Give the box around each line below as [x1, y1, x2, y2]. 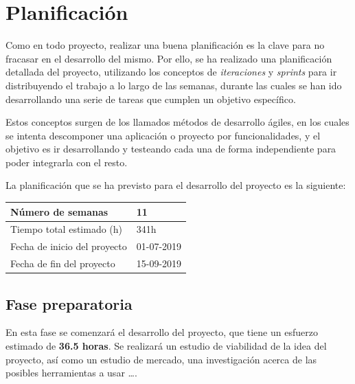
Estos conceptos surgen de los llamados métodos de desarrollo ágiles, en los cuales [5, 115, 350, 129]
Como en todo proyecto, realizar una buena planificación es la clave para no [5, 38, 325, 52]
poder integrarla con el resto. [5, 155, 128, 169]
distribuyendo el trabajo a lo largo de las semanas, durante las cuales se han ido [5, 78, 342, 92]
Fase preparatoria [5, 293, 133, 314]
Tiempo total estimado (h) [10, 222, 123, 236]
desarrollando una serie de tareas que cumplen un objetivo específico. [5, 91, 296, 106]
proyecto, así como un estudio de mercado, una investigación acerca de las [5, 352, 317, 366]
